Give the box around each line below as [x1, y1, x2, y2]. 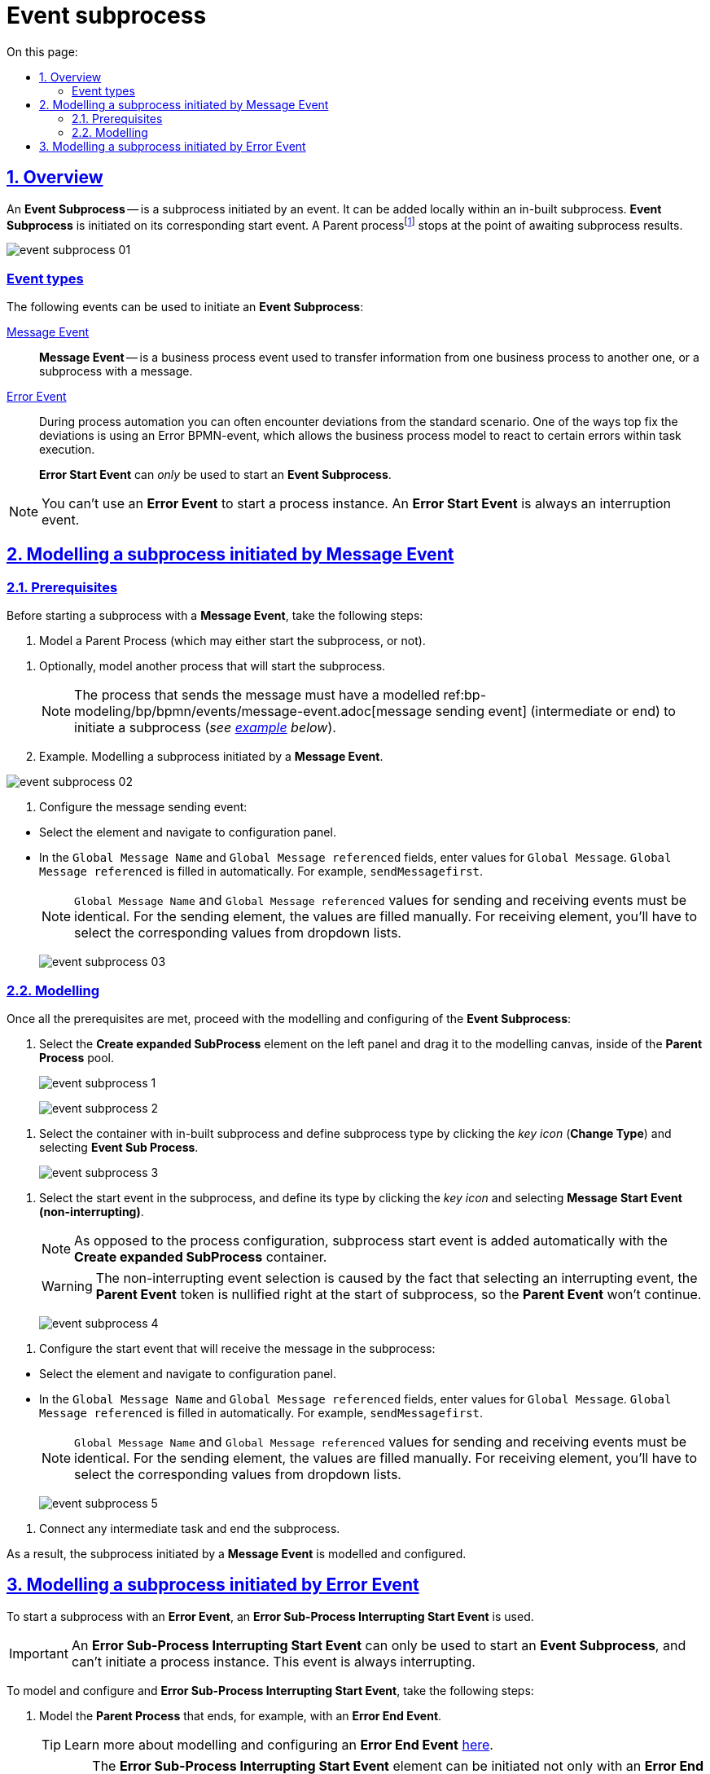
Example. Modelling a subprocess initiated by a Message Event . [39, 749, 383, 764]
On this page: [7, 44, 78, 59]
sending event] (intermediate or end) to [435, 703, 676, 720]
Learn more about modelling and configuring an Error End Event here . [64, 1736, 493, 1753]
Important [9, 1644, 68, 1662]
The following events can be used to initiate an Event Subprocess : [7, 300, 364, 314]
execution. [39, 442, 95, 456]
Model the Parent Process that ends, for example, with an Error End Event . [39, 1708, 442, 1723]
